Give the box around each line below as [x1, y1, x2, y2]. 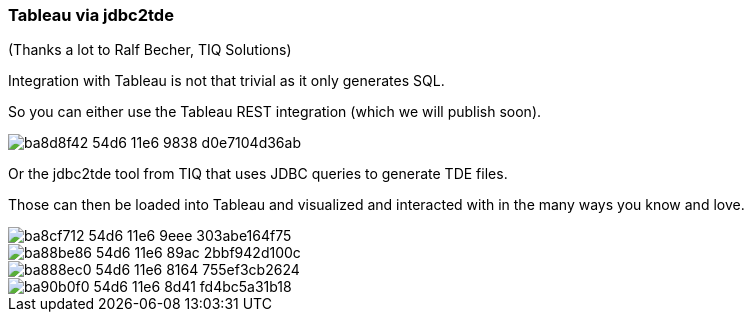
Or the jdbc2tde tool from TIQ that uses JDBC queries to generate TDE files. [8, 165, 508, 183]
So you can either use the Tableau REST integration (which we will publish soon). [8, 103, 542, 121]
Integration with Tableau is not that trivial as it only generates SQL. [8, 72, 445, 90]
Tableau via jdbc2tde [8, 5, 174, 25]
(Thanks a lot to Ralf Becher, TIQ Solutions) [8, 41, 292, 59]
